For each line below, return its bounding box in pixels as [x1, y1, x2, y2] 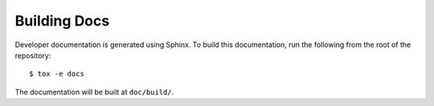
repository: [14, 50, 51, 60]
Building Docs [14, 12, 110, 29]
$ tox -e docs [29, 69, 84, 79]
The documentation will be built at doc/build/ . [14, 87, 174, 96]
